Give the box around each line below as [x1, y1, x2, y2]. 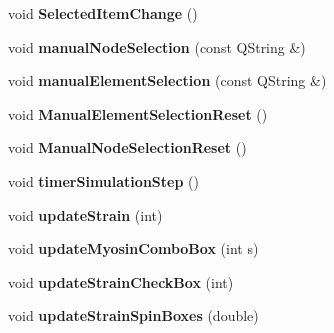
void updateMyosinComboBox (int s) [8, 238, 259, 259]
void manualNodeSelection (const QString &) [8, 36, 306, 57]
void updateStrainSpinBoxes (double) [8, 305, 259, 326]
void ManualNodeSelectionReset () [8, 137, 247, 158]
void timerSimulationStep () [8, 170, 199, 191]
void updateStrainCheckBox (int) [8, 271, 234, 292]
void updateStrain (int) [8, 204, 163, 225]
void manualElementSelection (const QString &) [8, 70, 327, 91]
